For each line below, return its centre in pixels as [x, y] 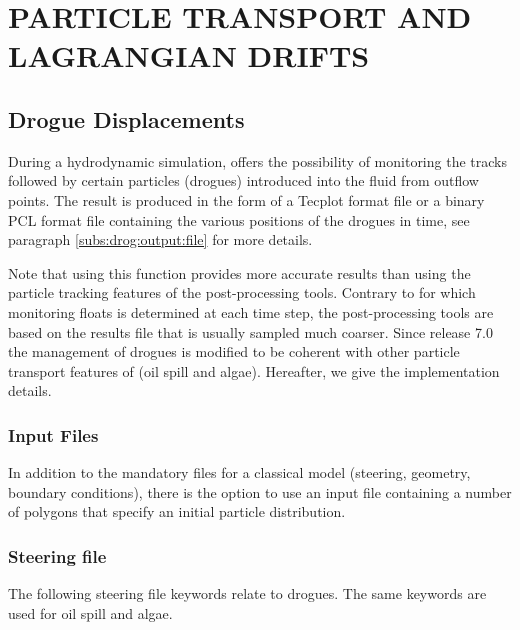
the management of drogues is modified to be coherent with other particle [234, 351]
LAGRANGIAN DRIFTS [189, 55]
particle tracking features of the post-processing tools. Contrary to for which [242, 292]
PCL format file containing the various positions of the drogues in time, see [239, 219]
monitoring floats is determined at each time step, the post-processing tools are [251, 311]
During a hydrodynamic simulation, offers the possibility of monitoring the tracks [257, 160]
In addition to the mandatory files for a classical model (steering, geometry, [239, 472]
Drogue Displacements [126, 118]
